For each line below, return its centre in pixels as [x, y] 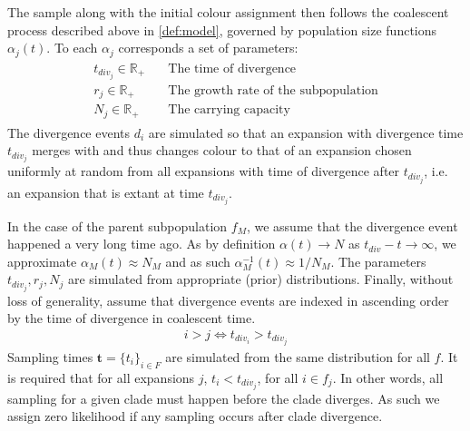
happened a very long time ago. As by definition [142, 244]
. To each [72, 48]
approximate [42, 261]
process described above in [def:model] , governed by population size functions [222, 29]
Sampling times [50, 356]
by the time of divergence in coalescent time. [132, 318]
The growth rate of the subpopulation [273, 90]
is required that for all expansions [101, 377]
